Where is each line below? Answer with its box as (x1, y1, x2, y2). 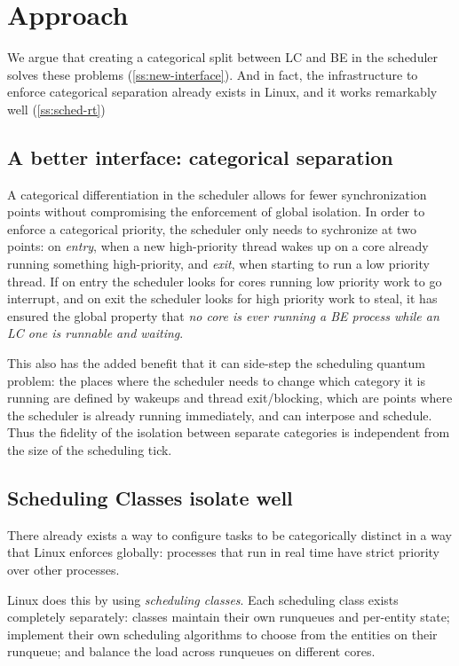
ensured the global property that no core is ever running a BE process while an (7, 306, 439, 325)
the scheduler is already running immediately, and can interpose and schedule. (7, 405, 432, 424)
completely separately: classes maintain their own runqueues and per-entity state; (7, 607, 450, 626)
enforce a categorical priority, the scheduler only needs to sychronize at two (7, 219, 416, 238)
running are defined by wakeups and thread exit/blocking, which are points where (7, 388, 453, 407)
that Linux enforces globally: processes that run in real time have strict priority (7, 543, 439, 561)
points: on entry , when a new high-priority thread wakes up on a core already (7, 237, 429, 255)
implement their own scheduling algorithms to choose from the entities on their (7, 624, 438, 643)
